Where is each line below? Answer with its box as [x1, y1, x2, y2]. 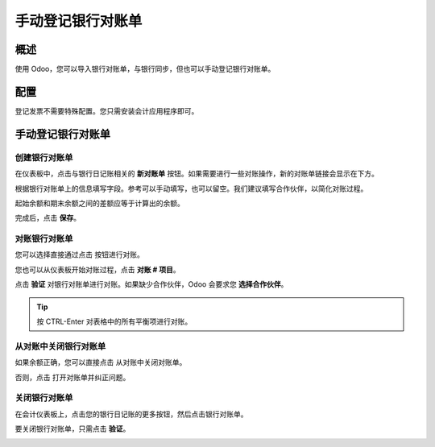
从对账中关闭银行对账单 [14, 341, 106, 352]
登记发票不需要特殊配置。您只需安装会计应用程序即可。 [14, 106, 199, 116]
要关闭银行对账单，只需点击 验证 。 [14, 424, 130, 434]
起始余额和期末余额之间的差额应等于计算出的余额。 [14, 198, 184, 208]
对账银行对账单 [14, 234, 73, 245]
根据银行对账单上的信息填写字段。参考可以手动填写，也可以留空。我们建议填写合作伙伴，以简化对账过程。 [14, 184, 368, 193]
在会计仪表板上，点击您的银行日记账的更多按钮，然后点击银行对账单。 [14, 409, 248, 419]
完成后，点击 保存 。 [14, 213, 81, 223]
